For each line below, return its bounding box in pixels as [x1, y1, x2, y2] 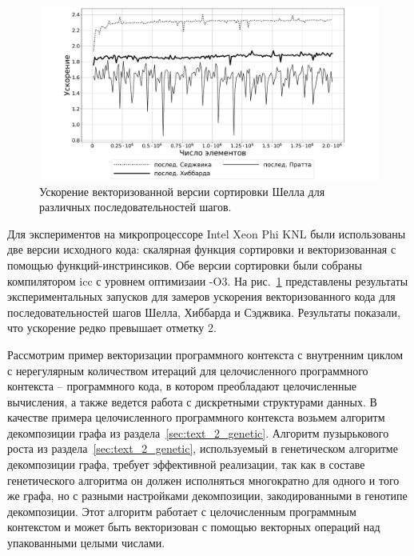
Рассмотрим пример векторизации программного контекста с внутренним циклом [7, 346, 404, 362]
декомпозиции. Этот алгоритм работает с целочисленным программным [7, 502, 356, 519]
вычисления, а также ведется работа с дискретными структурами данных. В [7, 393, 377, 410]
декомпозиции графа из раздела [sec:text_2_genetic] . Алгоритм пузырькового [7, 424, 389, 441]
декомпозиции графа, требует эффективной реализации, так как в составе [7, 456, 365, 473]
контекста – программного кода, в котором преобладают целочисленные [7, 378, 357, 394]
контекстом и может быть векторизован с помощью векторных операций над [7, 518, 380, 535]
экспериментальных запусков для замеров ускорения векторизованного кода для [7, 288, 396, 305]
